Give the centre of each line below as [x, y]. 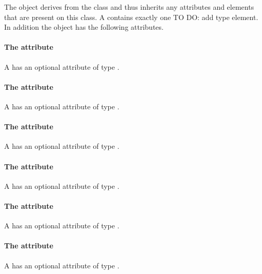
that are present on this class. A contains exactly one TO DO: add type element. [131, 17]
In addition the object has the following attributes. [84, 27]
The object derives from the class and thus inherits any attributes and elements [129, 7]
